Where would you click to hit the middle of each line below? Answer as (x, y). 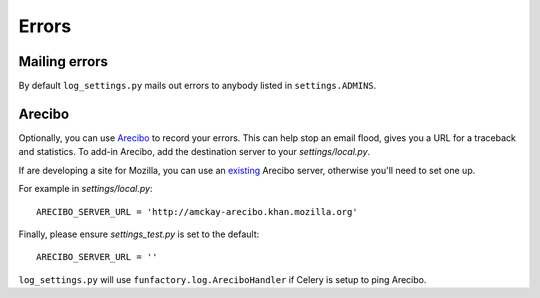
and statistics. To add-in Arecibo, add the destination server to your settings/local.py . (194, 152)
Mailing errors (63, 61)
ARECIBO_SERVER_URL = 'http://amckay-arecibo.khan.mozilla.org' (197, 211)
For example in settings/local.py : (85, 189)
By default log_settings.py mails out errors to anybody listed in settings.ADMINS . (197, 86)
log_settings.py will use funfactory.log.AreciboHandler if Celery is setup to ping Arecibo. (222, 279)
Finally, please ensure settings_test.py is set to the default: (139, 234)
